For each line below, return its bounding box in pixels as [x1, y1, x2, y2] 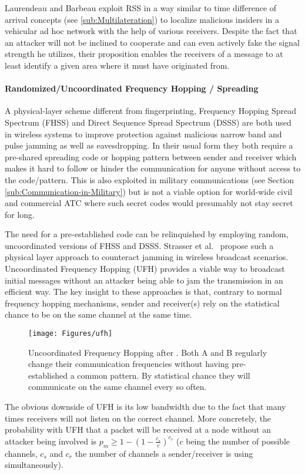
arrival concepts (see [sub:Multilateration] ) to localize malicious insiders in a [5, 13, 279, 25]
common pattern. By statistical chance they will [77, 369, 250, 381]
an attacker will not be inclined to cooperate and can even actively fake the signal [5, 36, 300, 48]
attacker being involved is [5, 434, 97, 447]
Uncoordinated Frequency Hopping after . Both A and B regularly [28, 346, 267, 358]
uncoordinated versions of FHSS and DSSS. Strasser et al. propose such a [5, 239, 274, 251]
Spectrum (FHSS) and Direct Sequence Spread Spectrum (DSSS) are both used [5, 116, 291, 128]
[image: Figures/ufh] [28, 329, 113, 338]
